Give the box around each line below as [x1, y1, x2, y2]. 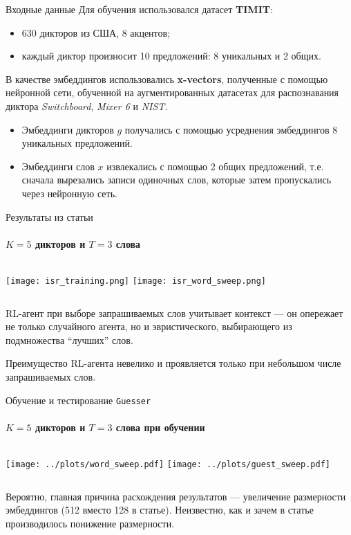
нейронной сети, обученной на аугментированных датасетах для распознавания [6, 85, 339, 100]
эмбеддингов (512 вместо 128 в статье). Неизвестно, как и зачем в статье [6, 502, 314, 517]
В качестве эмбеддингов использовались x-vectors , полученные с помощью [6, 71, 328, 86]
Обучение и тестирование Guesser [6, 392, 151, 407]
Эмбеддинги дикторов [21, 122, 114, 136]
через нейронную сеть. [21, 185, 117, 200]
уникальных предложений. [21, 136, 133, 150]
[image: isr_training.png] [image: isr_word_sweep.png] [6, 275, 266, 286]
